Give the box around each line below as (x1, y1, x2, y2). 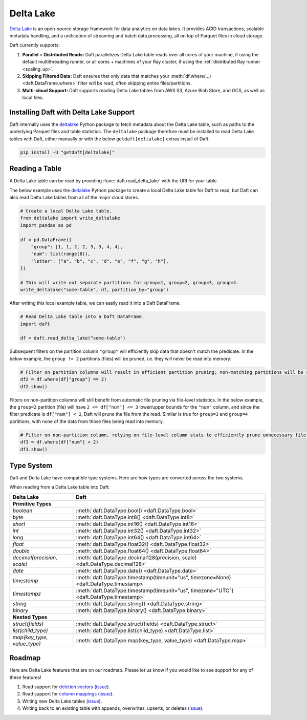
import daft (20, 321, 51, 327)
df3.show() (20, 446, 48, 452)
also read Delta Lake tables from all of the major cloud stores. (9, 195, 139, 201)
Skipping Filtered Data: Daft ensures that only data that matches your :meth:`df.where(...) (22, 73, 211, 79)
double (12, 547, 30, 554)
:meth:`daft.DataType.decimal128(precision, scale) (76, 554, 197, 561)
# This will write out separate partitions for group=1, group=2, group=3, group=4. (20, 280, 239, 285)
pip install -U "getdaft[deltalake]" (20, 149, 115, 155)
